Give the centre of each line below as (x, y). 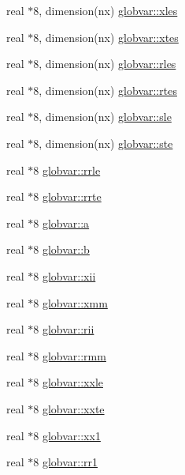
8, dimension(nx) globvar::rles (105, 64)
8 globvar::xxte (69, 408)
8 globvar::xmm (70, 302)
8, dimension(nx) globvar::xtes (106, 37)
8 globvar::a (61, 222)
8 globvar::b (61, 249)
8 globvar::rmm (70, 355)
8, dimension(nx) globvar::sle (102, 117)
